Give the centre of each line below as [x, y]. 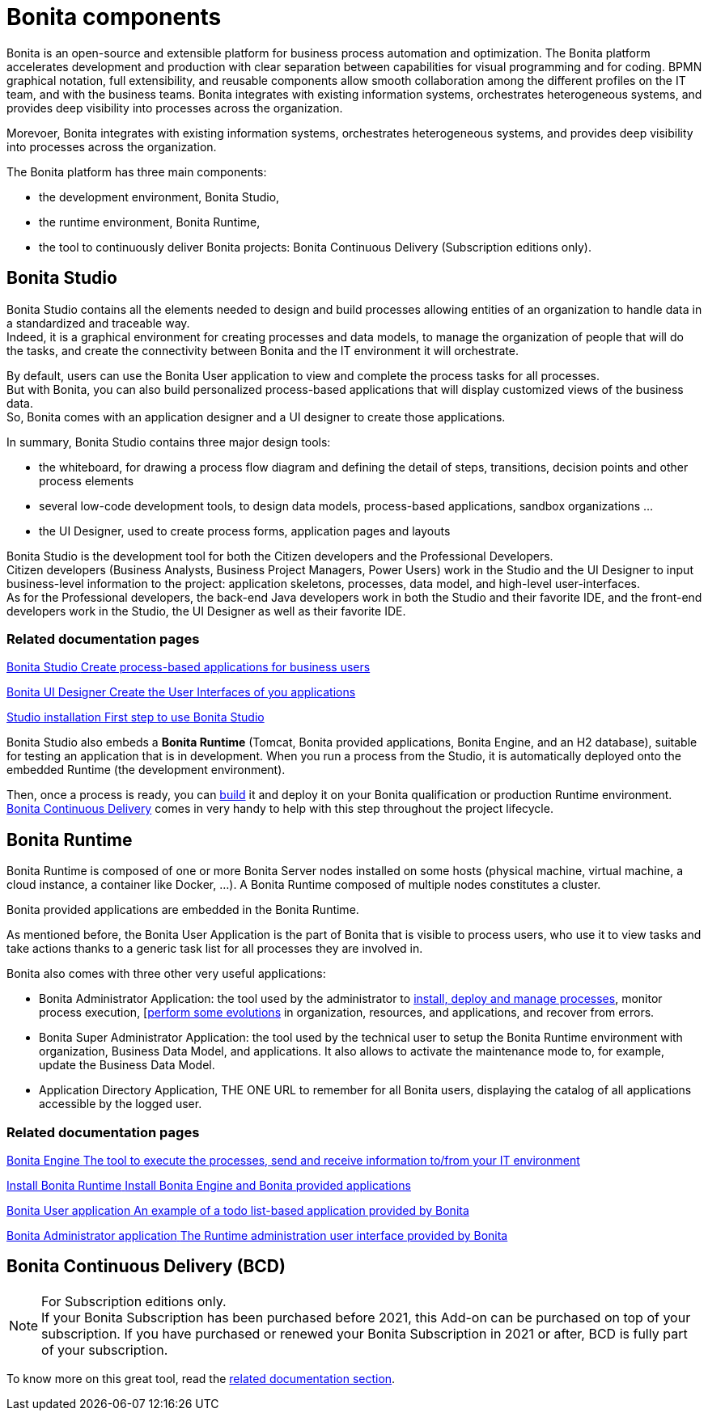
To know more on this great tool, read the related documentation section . [201, 1378]
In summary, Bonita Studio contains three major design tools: [169, 442]
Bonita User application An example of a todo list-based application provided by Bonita [238, 1210]
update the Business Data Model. [127, 1065]
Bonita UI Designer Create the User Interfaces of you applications [181, 692]
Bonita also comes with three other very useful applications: [166, 974]
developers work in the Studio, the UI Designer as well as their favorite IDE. [206, 611]
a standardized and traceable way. [98, 323]
